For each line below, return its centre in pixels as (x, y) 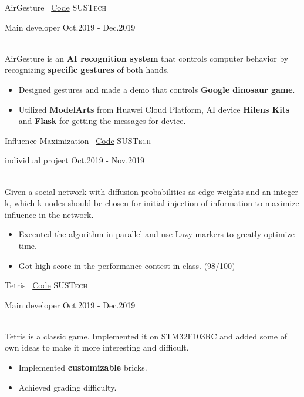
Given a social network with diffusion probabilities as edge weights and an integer (151, 191)
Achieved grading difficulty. (67, 387)
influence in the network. (49, 214)
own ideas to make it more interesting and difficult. (97, 347)
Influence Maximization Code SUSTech (78, 140)
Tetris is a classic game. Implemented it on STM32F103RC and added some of (146, 336)
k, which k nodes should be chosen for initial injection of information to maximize (152, 203)
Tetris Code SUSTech (46, 285)
